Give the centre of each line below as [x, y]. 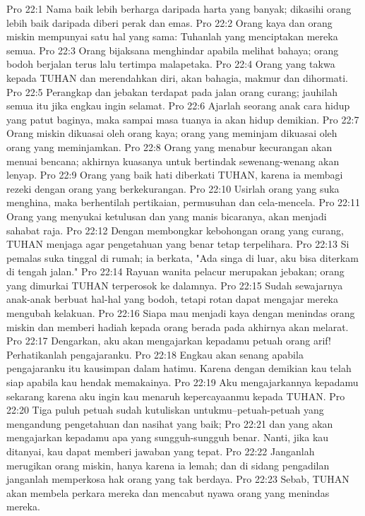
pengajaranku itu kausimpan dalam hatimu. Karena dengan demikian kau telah [179, 368]
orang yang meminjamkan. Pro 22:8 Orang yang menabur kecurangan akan [169, 146]
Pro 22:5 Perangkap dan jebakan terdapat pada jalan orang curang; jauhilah [172, 91]
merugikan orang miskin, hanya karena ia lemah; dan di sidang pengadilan [168, 465]
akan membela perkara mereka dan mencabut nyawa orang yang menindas [168, 492]
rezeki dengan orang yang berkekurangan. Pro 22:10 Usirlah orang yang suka [173, 188]
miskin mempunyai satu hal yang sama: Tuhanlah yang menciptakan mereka [172, 36]
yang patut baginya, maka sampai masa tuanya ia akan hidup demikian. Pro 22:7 [183, 119]
